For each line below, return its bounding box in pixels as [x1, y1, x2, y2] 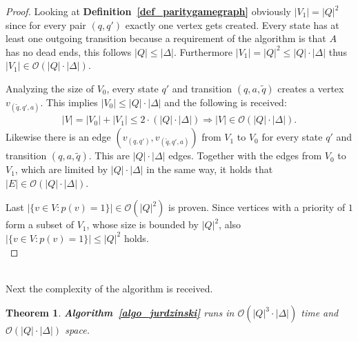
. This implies [40, 94, 98, 109]
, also [219, 217, 241, 232]
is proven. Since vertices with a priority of [168, 200, 346, 214]
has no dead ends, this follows [6, 44, 132, 59]
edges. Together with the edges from [168, 148, 322, 163]
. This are [88, 148, 130, 163]
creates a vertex [277, 81, 344, 95]
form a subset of [6, 217, 74, 232]
